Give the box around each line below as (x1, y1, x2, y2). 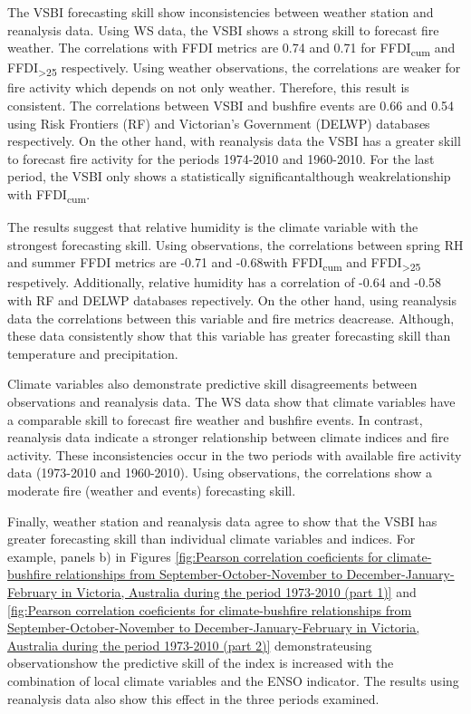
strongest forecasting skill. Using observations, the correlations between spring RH (7, 235, 464, 254)
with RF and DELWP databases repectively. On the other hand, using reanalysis (7, 291, 457, 310)
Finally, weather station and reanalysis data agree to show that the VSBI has (7, 511, 437, 530)
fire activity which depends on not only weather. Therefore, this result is (7, 78, 409, 97)
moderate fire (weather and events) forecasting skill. (7, 480, 296, 499)
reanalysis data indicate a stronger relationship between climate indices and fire (7, 428, 449, 447)
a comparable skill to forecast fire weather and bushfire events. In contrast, (7, 410, 423, 429)
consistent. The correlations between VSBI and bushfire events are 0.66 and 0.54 (7, 96, 455, 115)
